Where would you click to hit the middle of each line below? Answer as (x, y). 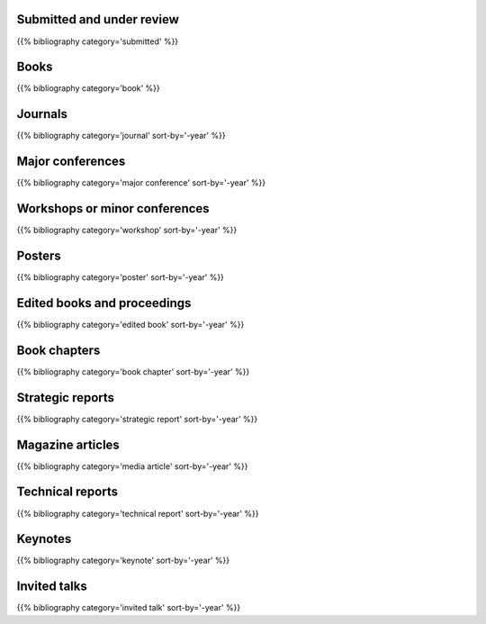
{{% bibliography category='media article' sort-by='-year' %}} (132, 466)
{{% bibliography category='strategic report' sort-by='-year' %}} (137, 419)
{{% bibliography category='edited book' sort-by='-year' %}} (130, 324)
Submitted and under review (98, 19)
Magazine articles (68, 444)
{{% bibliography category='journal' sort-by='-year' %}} (121, 136)
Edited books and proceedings (104, 303)
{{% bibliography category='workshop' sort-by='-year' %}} (127, 231)
